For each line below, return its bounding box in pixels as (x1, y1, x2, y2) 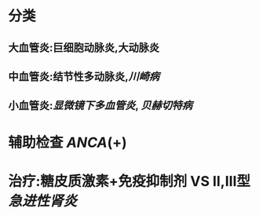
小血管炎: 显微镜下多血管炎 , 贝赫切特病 (8, 99, 193, 112)
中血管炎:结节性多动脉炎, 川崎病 (8, 70, 160, 83)
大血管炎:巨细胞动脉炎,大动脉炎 (8, 41, 160, 54)
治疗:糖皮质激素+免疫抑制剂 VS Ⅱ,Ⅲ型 (8, 172, 251, 190)
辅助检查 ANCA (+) (8, 133, 127, 151)
